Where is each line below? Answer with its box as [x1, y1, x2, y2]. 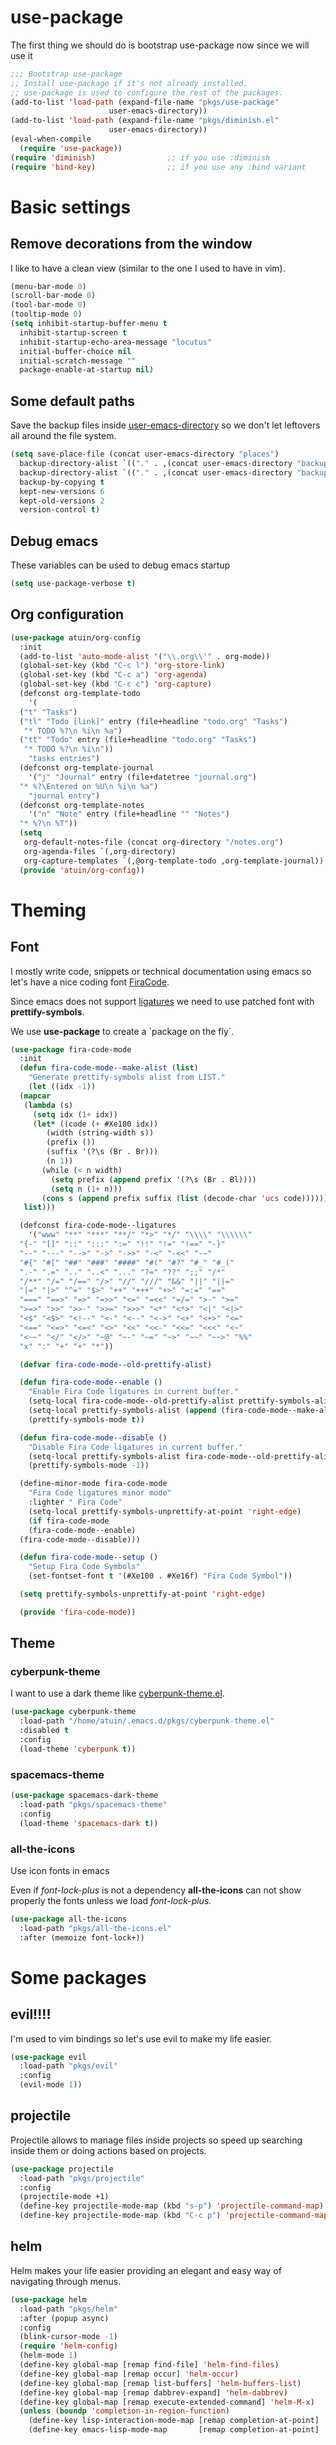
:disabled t [19, 1726, 70, 1736]
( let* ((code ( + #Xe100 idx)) [32, 1119, 159, 1129]
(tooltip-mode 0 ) [10, 309, 83, 320]
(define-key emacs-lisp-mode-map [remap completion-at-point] [28, 2425, 320, 2435]
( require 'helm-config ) [19, 2341, 118, 2351]
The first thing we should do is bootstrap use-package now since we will [10, 39, 310, 51]
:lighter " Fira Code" [28, 1497, 123, 1507]
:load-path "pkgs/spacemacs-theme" [19, 1799, 168, 1810]
